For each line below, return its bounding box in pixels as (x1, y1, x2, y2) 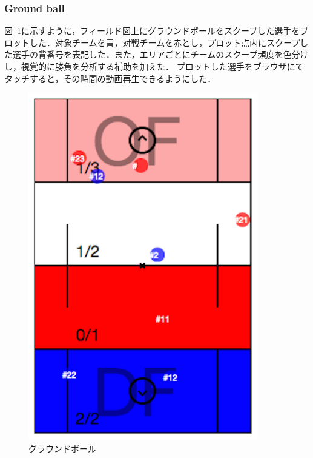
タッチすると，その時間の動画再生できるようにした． (4, 72, 216, 84)
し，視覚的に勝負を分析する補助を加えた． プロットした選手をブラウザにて (4, 60, 304, 72)
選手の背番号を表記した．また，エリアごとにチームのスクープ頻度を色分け (12, 48, 309, 61)
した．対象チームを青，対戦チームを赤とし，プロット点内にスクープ (29, 36, 300, 49)
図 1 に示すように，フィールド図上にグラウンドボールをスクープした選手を (4, 24, 300, 37)
